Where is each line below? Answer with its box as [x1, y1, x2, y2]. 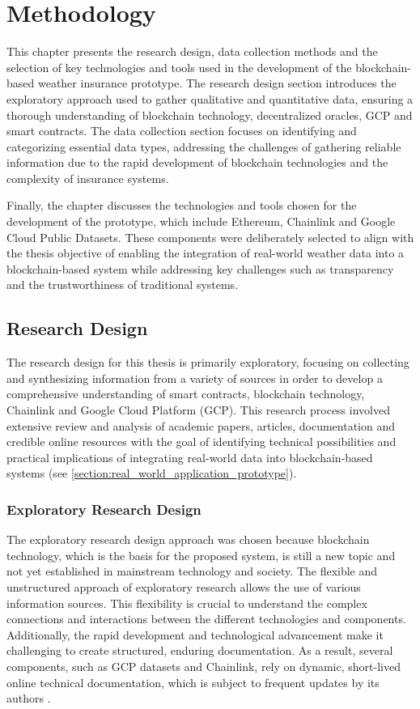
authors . [6, 690, 51, 707]
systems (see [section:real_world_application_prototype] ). [6, 465, 297, 482]
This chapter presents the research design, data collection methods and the [6, 43, 378, 60]
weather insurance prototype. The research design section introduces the [37, 74, 397, 91]
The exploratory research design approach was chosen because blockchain [6, 531, 370, 548]
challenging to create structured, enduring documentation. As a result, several [6, 642, 393, 659]
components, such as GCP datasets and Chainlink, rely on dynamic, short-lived [6, 657, 401, 674]
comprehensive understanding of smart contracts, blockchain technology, [6, 385, 365, 402]
